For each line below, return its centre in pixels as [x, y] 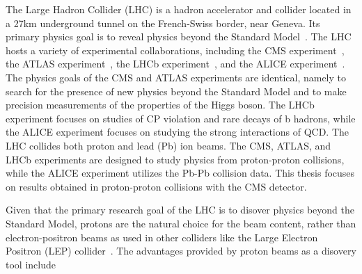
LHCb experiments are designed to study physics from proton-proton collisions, [175, 159]
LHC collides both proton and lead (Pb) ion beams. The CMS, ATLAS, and [168, 145]
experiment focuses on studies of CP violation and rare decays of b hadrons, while [181, 118]
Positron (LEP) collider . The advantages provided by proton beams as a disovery [181, 251]
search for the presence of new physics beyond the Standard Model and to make [176, 91]
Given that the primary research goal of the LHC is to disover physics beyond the [180, 210]
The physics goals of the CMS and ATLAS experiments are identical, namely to [176, 77]
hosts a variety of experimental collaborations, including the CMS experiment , [175, 50]
